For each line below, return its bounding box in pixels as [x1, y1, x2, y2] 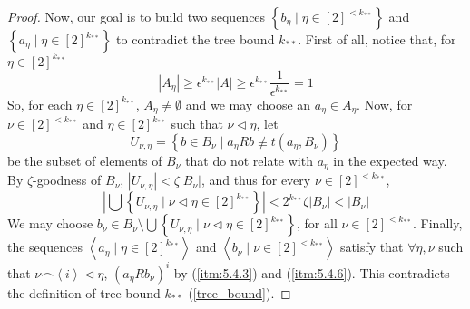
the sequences [7, 237, 83, 256]
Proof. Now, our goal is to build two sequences [7, 7, 266, 25]
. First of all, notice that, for [298, 30, 456, 48]
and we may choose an [185, 94, 311, 113]
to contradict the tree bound [116, 30, 275, 48]
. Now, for [357, 94, 413, 113]
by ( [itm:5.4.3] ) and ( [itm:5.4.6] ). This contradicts [173, 263, 450, 282]
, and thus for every [201, 170, 311, 189]
